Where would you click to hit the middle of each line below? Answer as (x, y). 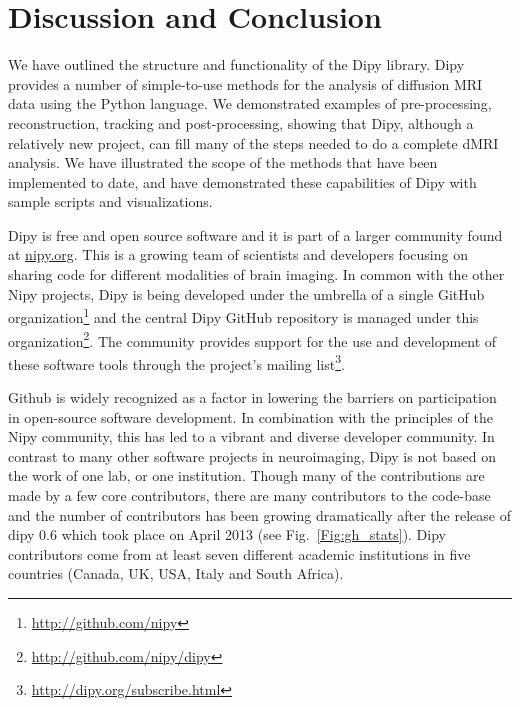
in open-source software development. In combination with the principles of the (250, 416)
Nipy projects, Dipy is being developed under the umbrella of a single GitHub (246, 293)
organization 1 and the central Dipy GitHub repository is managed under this (243, 315)
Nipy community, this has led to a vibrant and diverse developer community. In (251, 436)
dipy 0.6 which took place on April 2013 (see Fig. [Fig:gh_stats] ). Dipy (227, 534)
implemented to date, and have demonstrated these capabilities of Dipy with (242, 181)
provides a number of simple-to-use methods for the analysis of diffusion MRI (245, 83)
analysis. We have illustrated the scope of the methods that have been (223, 162)
